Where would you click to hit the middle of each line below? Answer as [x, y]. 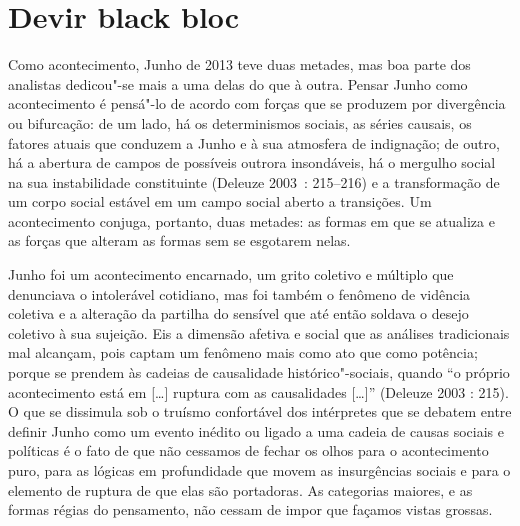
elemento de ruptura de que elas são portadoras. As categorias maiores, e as [240, 489]
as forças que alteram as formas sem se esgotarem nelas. [179, 240]
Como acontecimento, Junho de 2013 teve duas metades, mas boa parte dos [239, 64]
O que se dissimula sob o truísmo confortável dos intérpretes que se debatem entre [260, 411]
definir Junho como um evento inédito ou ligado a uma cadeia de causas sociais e [256, 430]
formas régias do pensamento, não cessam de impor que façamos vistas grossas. [250, 509]
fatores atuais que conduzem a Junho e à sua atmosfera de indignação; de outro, [254, 142]
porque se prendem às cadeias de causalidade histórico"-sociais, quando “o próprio [259, 372]
